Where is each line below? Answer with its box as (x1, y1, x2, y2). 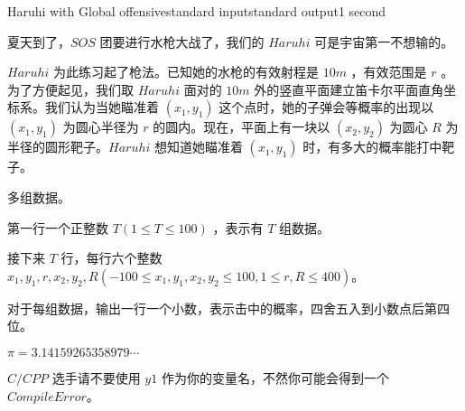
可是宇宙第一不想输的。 (314, 32, 454, 51)
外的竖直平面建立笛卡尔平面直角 (254, 79, 444, 98)
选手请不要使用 (51, 368, 141, 387)
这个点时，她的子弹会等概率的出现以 (219, 98, 434, 117)
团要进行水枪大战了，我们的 (99, 32, 265, 51)
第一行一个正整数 (7, 218, 108, 237)
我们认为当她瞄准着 (44, 98, 159, 117)
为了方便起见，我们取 (7, 79, 134, 98)
